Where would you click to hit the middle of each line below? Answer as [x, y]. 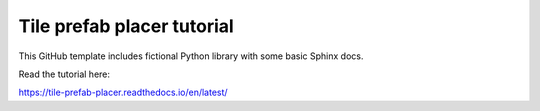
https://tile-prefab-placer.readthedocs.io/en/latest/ [123, 92]
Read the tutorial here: [64, 74]
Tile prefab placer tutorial [126, 26]
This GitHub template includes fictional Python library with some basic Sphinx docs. [191, 56]
